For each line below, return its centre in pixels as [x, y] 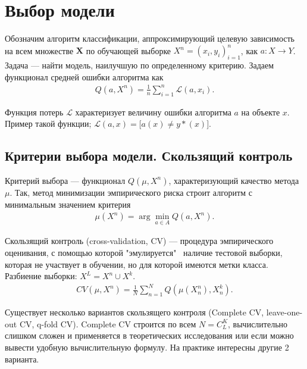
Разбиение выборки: [41, 276]
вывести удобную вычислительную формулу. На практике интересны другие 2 [147, 347]
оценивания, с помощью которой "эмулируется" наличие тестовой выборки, [144, 252]
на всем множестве [39, 50]
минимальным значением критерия [68, 204]
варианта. [22, 359]
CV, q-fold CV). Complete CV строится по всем [108, 323]
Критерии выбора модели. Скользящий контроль [149, 156]
